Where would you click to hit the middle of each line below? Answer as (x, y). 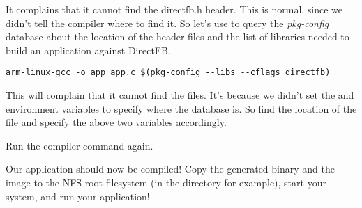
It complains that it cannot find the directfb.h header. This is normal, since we (174, 9)
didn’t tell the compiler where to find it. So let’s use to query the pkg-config (167, 23)
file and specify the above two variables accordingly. (116, 122)
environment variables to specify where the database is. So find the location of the (181, 108)
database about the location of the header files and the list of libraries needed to (178, 37)
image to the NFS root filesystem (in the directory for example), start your (166, 182)
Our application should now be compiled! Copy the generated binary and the (170, 169)
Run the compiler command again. (80, 145)
